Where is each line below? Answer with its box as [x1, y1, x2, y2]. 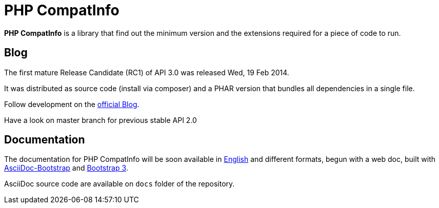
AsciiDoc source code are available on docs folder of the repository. [4, 179, 235, 189]
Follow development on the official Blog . [4, 99, 139, 109]
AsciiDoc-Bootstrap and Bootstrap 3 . [4, 163, 128, 173]
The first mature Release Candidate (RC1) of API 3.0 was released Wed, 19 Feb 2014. [4, 68, 289, 77]
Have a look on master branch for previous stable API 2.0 [4, 115, 197, 124]
